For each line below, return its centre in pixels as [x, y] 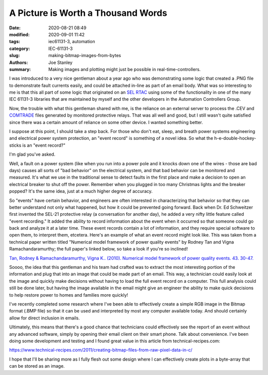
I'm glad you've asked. [32, 154]
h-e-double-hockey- [235, 138]
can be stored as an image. [37, 366]
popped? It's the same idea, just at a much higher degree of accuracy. [81, 191]
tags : [15, 42]
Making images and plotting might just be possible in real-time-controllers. [125, 69]
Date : [15, 28]
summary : [20, 69]
